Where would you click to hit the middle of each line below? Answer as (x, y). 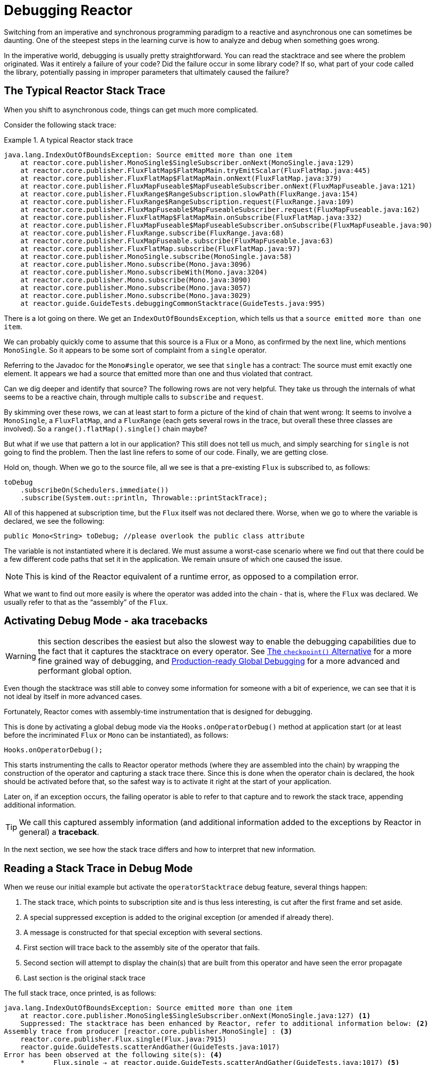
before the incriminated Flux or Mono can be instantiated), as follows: (116, 735)
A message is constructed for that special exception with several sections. (143, 933)
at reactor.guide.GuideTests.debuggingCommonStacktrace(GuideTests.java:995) (173, 303)
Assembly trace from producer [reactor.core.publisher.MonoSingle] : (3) (148, 1032)
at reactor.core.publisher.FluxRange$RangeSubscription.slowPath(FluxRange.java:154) (189, 194)
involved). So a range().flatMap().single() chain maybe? (106, 428)
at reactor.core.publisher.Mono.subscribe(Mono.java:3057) (136, 288)
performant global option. (85, 671)
